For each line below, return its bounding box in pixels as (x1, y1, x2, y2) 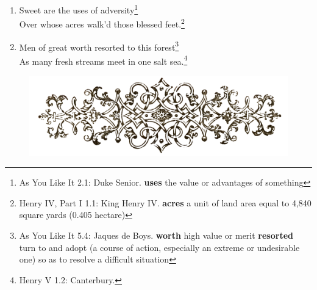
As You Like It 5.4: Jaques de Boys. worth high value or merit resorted (19, 229, 293, 242)
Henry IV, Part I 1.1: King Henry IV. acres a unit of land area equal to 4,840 (19, 196, 312, 209)
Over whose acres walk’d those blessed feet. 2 (19, 16, 185, 30)
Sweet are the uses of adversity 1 (19, 2, 138, 16)
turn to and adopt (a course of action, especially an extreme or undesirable (19, 241, 300, 253)
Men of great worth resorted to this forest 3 (19, 38, 179, 53)
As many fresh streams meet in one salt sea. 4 (19, 53, 188, 67)
